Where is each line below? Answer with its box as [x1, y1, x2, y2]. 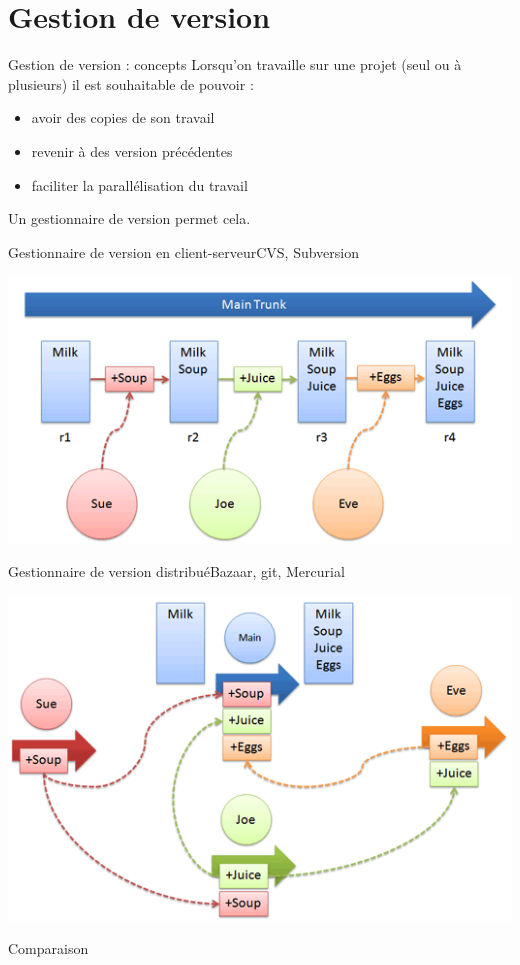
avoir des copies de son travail [31, 107, 215, 128]
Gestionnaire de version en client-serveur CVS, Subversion [8, 241, 360, 262]
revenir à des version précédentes [31, 140, 233, 161]
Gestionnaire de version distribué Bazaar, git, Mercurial [8, 561, 345, 582]
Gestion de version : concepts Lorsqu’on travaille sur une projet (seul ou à [8, 54, 462, 75]
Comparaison [8, 938, 89, 959]
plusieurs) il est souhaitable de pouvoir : [8, 73, 254, 94]
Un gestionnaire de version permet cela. [8, 208, 251, 229]
